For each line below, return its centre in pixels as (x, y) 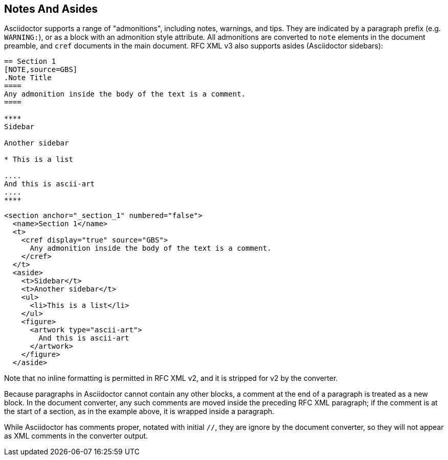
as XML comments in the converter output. (76, 436)
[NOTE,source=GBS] (41, 70)
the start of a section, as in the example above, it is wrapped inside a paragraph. (139, 411)
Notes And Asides (51, 9)
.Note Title (28, 78)
